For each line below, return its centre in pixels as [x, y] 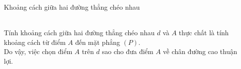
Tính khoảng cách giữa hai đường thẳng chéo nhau [79, 33]
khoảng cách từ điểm [35, 42]
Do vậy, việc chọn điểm [38, 51]
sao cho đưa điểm [128, 51]
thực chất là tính [204, 33]
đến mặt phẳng [98, 42]
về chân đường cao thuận [200, 51]
